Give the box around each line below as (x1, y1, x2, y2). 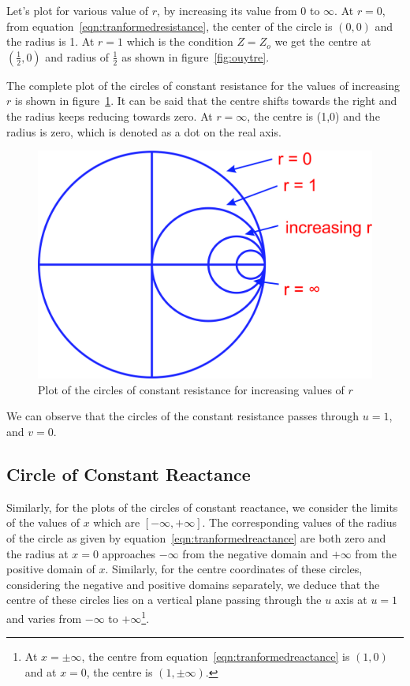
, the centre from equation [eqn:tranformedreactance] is (81, 648, 350, 665)
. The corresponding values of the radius (202, 514, 397, 531)
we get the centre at (274, 33, 371, 50)
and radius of (45, 48, 109, 65)
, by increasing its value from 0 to (157, 2, 320, 18)
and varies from (6, 610, 82, 626)
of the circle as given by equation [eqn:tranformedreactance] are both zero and (6, 529, 386, 546)
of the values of (6, 514, 80, 531)
